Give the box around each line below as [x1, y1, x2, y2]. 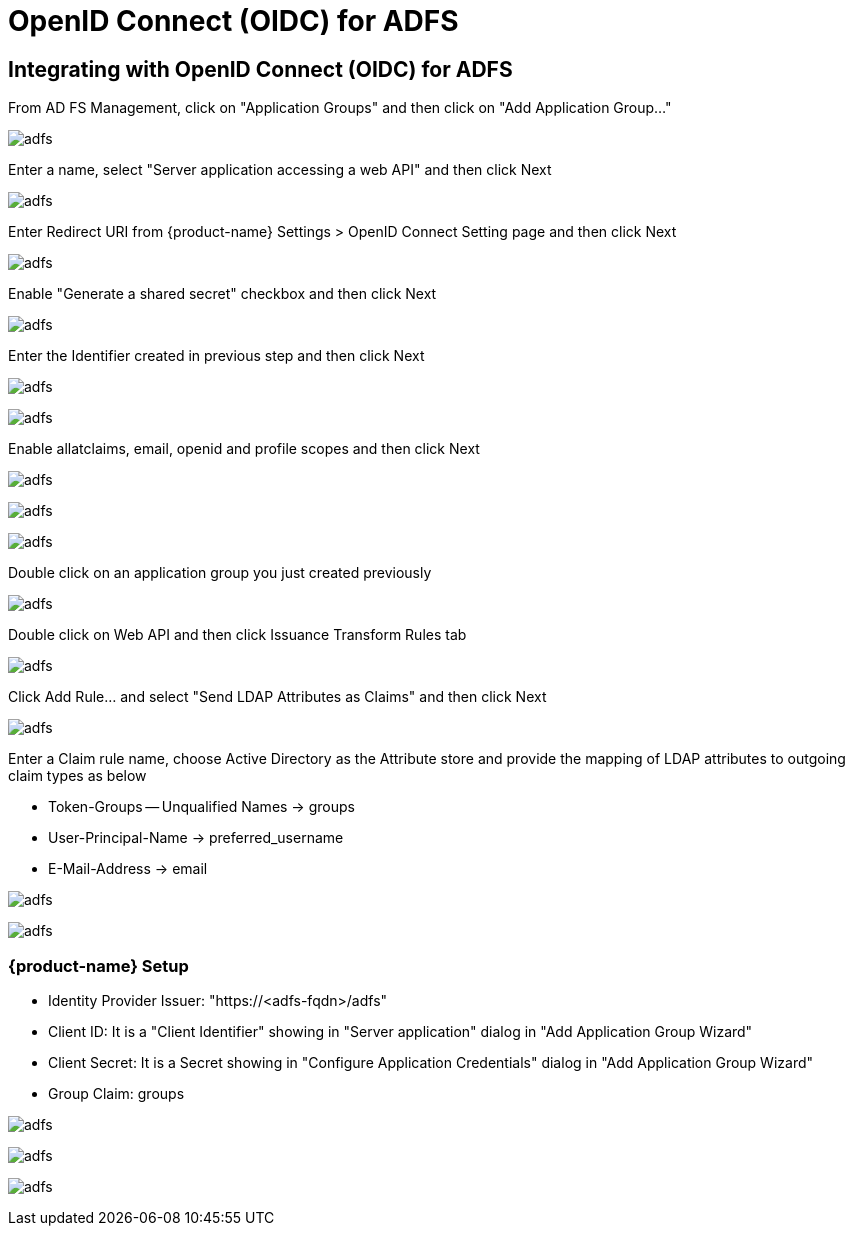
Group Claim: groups [48, 1084, 185, 1102]
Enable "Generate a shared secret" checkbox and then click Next [8, 285, 437, 303]
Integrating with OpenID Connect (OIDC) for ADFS [8, 56, 513, 82]
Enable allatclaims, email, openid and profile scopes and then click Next [8, 440, 480, 458]
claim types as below [8, 767, 147, 785]
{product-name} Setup [8, 955, 189, 976]
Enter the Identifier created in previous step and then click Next [8, 347, 425, 365]
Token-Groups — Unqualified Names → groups [48, 798, 355, 816]
